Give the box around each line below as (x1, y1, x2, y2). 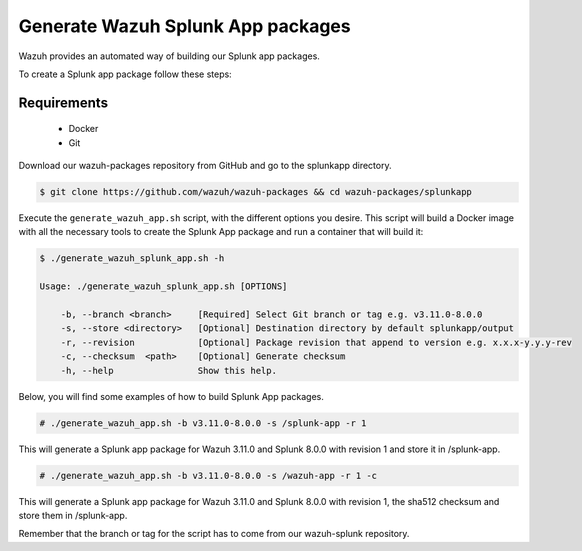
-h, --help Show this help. (60, 365, 277, 376)
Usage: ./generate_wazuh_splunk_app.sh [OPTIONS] (39, 281, 288, 292)
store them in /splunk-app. (18, 509, 128, 521)
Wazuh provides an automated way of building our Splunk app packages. (18, 50, 320, 62)
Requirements (18, 94, 109, 111)
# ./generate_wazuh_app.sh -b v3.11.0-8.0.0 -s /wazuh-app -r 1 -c (39, 470, 378, 481)
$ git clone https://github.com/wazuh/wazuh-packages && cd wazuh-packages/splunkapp (39, 186, 472, 198)
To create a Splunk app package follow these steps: (18, 68, 232, 80)
